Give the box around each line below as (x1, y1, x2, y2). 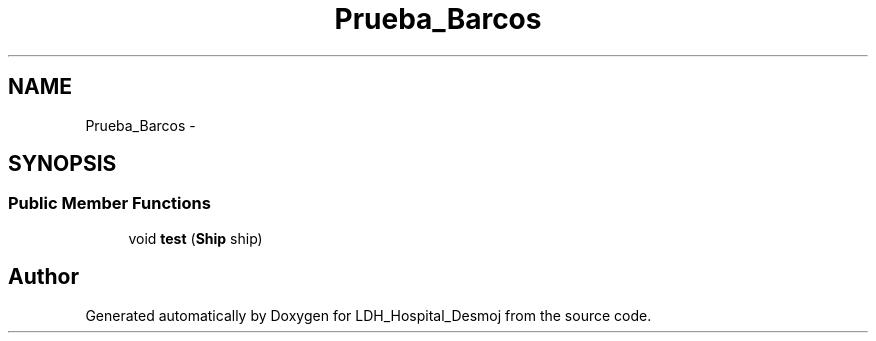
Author (8, 264, 79, 290)
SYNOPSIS (8, 151, 117, 177)
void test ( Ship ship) (128, 229, 263, 247)
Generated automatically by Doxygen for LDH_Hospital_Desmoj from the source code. (85, 306, 652, 324)
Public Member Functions (8, 193, 211, 214)
